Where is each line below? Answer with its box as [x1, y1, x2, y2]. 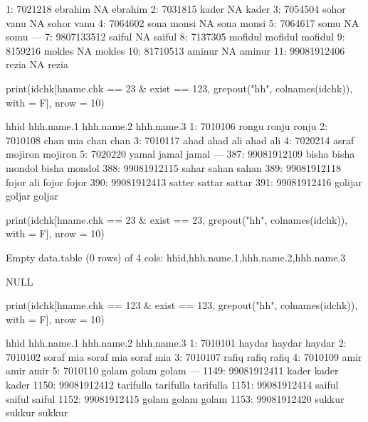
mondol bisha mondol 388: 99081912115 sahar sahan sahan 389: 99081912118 [6, 160, 341, 175]
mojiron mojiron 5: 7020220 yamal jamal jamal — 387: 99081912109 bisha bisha [6, 146, 355, 161]
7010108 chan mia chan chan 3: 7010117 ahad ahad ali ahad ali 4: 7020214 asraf [6, 132, 354, 147]
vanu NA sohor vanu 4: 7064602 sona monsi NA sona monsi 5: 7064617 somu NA [6, 15, 359, 30]
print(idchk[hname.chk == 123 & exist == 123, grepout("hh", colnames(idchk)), [6, 298, 358, 313]
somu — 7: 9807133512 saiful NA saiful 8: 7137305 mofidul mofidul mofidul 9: [6, 29, 345, 44]
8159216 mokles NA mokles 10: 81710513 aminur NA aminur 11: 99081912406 [6, 43, 345, 58]
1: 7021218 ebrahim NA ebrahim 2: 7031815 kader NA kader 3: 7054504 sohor [6, 1, 346, 16]
